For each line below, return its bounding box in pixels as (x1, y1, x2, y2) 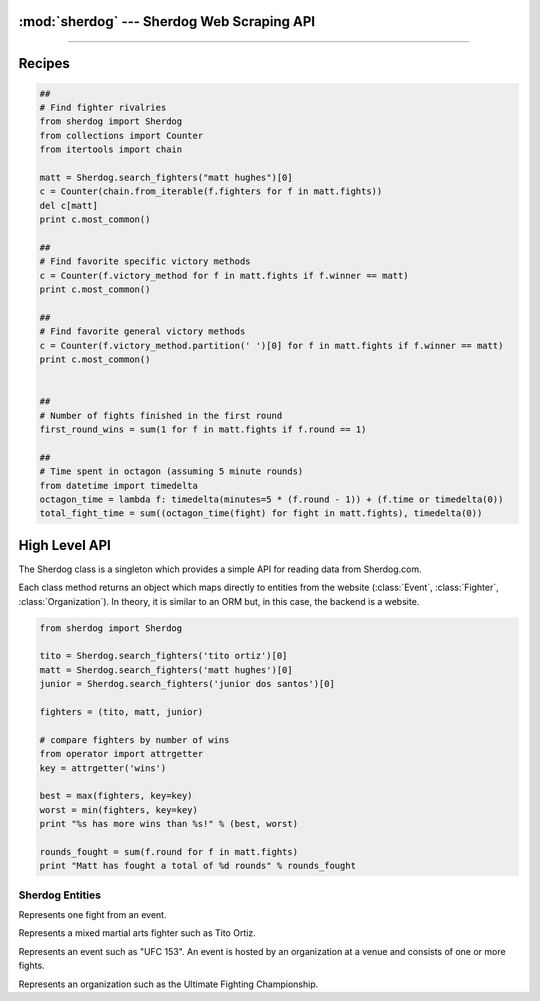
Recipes (18, 55, 70, 72)
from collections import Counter (39, 130, 204, 141)
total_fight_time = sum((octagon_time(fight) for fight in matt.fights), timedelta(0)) (39, 508, 483, 519)
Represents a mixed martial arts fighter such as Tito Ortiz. (18, 927, 257, 939)
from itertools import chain (39, 144, 183, 155)
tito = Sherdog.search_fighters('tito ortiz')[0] (39, 650, 288, 662)
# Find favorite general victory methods (39, 326, 246, 337)
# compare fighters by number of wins (39, 734, 230, 745)
